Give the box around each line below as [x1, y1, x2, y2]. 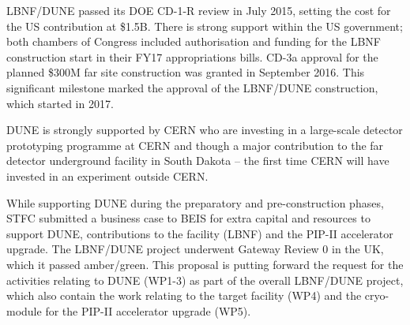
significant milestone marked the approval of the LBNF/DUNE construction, [6, 79, 378, 95]
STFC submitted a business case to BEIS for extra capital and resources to [6, 210, 371, 226]
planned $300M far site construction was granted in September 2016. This [6, 64, 365, 80]
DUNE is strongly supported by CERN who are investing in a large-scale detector [6, 121, 403, 138]
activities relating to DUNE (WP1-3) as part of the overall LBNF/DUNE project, [6, 271, 404, 288]
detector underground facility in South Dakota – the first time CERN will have [6, 152, 389, 169]
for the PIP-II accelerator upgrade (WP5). [45, 302, 251, 319]
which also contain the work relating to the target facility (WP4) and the [6, 287, 362, 304]
